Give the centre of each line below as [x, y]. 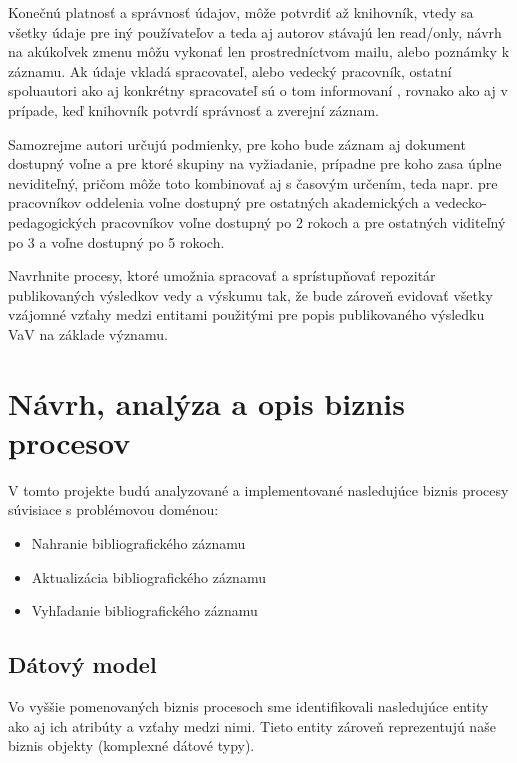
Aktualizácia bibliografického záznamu [148, 576]
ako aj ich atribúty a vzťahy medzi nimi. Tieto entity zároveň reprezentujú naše [252, 725]
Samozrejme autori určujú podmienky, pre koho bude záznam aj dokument [237, 143]
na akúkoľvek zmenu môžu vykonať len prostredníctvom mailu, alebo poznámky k [259, 51]
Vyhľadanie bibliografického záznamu [144, 610]
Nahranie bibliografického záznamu [138, 543]
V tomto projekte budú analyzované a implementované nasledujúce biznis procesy [258, 489]
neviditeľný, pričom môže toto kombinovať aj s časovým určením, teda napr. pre [253, 182]
